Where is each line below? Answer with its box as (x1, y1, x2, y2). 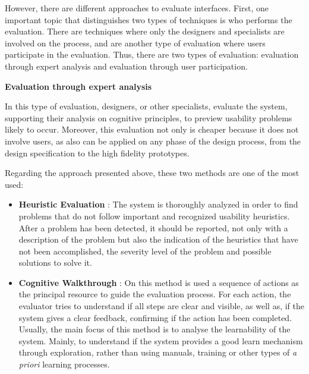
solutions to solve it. (18, 256, 92, 269)
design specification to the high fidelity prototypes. (5, 146, 190, 159)
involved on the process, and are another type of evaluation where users (5, 36, 266, 49)
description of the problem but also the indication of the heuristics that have (18, 233, 298, 246)
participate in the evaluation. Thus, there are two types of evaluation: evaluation (5, 48, 299, 61)
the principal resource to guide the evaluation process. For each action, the (18, 288, 291, 300)
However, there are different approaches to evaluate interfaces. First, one (5, 2, 269, 14)
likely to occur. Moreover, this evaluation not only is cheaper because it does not (5, 123, 299, 136)
